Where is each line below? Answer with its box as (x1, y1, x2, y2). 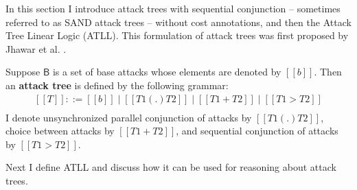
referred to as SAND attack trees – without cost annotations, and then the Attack (5, 14, 352, 29)
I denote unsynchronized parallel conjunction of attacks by (5, 110, 252, 124)
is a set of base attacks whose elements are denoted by (52, 64, 281, 79)
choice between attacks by (5, 123, 115, 138)
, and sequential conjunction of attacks (176, 123, 338, 138)
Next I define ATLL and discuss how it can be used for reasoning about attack (5, 160, 336, 174)
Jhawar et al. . (5, 41, 67, 56)
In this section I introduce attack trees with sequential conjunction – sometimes (5, 1, 341, 15)
